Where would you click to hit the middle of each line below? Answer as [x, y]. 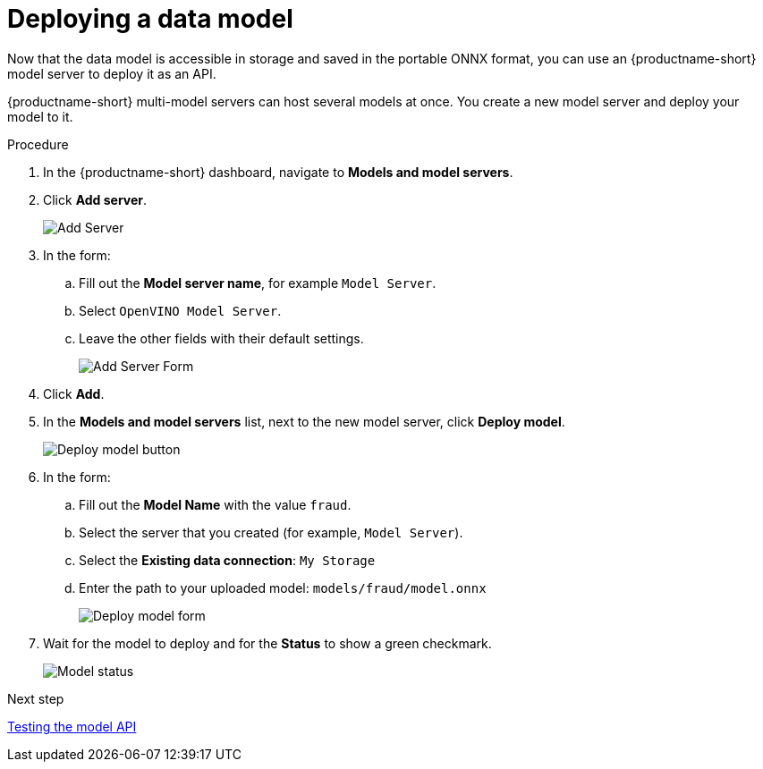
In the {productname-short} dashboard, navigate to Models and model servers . [278, 172]
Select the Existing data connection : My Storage [227, 560]
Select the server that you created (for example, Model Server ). [271, 532]
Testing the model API [72, 726]
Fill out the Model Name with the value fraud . [215, 504]
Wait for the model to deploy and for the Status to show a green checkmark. [267, 643]
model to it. [40, 116]
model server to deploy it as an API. [112, 73]
